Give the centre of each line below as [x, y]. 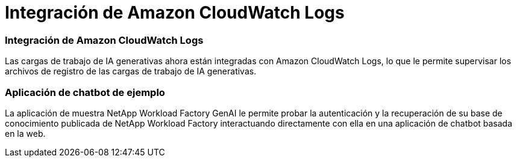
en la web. [25, 133]
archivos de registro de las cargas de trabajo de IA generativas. [131, 71]
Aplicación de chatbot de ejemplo [85, 92]
